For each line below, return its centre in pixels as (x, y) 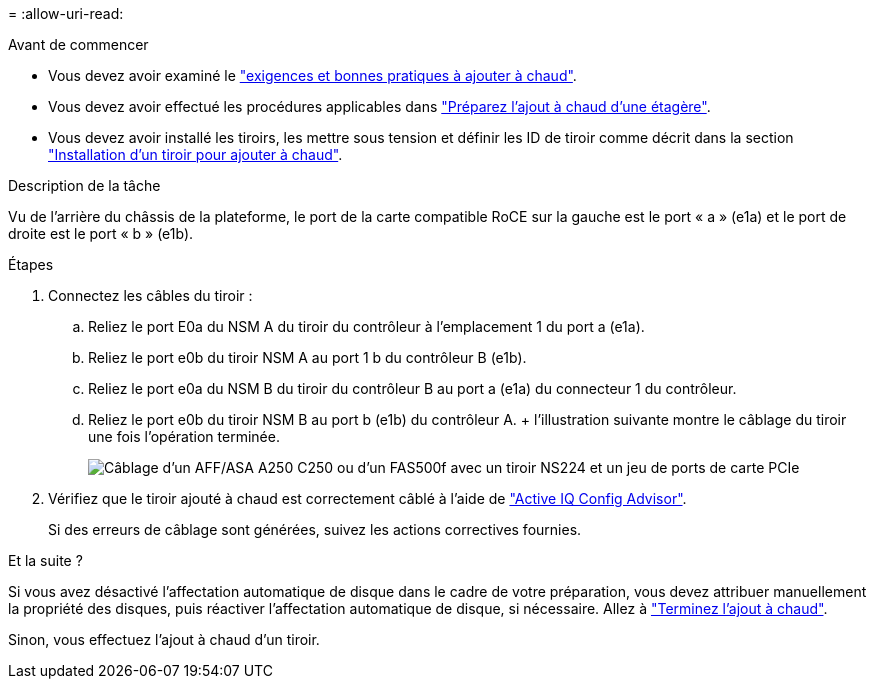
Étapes (31, 264)
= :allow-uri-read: (66, 13)
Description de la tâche (84, 185)
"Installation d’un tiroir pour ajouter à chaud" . (195, 154)
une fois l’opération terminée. (184, 436)
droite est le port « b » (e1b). (101, 233)
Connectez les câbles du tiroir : (150, 295)
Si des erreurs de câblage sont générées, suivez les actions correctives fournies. (315, 529)
